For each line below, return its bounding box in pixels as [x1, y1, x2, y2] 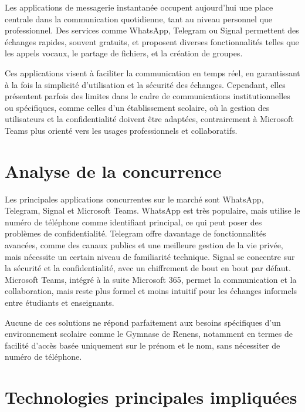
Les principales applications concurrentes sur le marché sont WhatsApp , [5, 193, 264, 205]
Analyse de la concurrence [5, 158, 222, 183]
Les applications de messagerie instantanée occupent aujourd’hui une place [5, 1, 273, 13]
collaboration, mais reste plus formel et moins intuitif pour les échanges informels [5, 285, 297, 297]
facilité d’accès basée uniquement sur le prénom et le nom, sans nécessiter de [5, 339, 280, 351]
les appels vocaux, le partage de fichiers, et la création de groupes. [5, 47, 243, 59]
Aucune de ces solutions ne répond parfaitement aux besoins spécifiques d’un [5, 316, 281, 328]
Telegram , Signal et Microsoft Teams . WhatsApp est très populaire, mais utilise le [5, 204, 300, 217]
